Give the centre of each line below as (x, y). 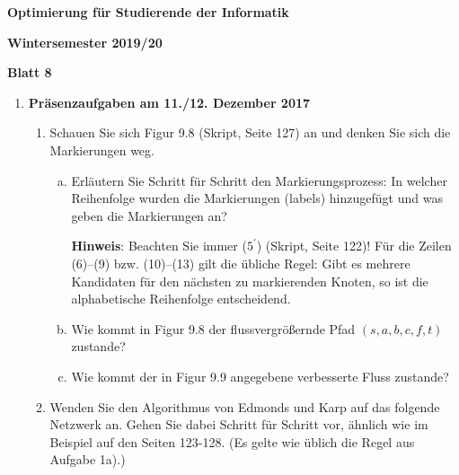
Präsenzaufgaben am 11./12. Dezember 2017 (169, 102)
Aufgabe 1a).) (88, 459)
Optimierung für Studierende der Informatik (148, 12)
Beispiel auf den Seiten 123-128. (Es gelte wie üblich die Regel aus (232, 441)
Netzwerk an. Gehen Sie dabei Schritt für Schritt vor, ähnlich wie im (239, 424)
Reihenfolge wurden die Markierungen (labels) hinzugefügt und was (257, 198)
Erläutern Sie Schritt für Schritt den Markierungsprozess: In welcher (259, 180)
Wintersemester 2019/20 (85, 42)
